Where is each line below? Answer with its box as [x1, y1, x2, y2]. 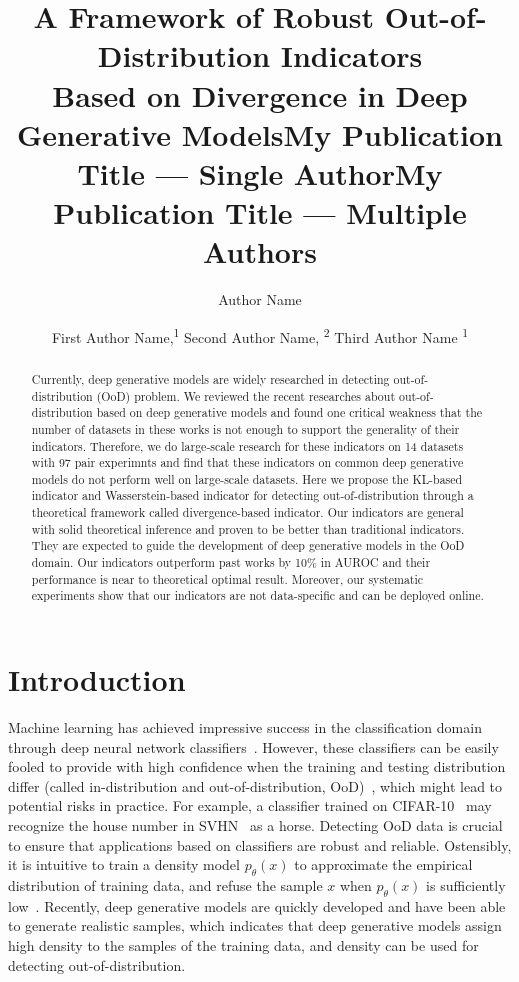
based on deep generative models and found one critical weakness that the [96, 404, 483, 421]
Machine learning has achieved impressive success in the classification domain [8, 717, 482, 738]
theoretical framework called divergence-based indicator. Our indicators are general [31, 504, 464, 521]
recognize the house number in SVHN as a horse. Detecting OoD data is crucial [8, 814, 503, 835]
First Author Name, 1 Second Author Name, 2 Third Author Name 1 [51, 323, 469, 347]
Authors [203, 231, 317, 272]
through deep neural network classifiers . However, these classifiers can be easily [8, 736, 499, 757]
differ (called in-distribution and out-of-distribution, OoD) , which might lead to [8, 775, 503, 796]
